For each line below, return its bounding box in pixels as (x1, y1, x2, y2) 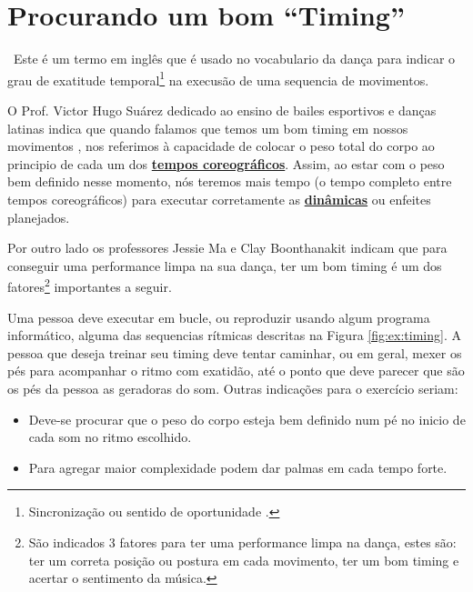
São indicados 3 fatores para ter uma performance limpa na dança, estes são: (28, 532, 457, 551)
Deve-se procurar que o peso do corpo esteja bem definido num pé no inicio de (28, 409, 466, 428)
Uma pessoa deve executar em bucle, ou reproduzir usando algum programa (7, 307, 430, 326)
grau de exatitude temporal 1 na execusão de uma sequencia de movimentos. (7, 67, 429, 89)
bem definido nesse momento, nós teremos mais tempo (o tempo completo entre (7, 172, 452, 191)
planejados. (7, 207, 70, 226)
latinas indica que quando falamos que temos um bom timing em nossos (7, 118, 408, 137)
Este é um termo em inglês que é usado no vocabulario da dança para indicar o (13, 49, 456, 68)
